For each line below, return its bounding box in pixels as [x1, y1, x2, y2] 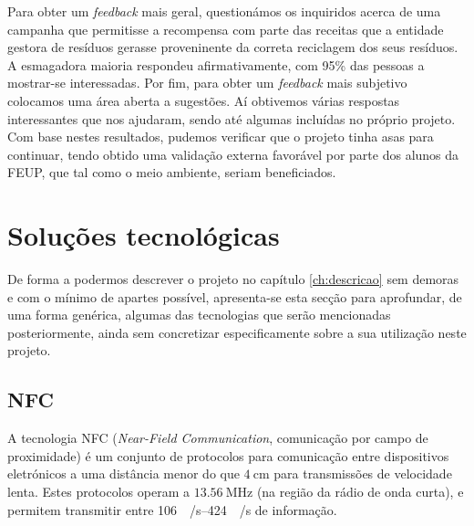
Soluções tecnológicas [7, 216, 280, 254]
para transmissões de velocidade [273, 464, 452, 483]
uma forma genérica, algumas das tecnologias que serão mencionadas [7, 305, 391, 324]
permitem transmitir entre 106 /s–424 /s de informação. [7, 500, 337, 519]
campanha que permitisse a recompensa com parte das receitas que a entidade [7, 19, 444, 38]
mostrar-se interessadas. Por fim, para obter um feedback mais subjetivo [7, 73, 407, 92]
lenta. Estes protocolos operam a [7, 482, 190, 501]
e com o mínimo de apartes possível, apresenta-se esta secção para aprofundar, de [7, 287, 462, 306]
